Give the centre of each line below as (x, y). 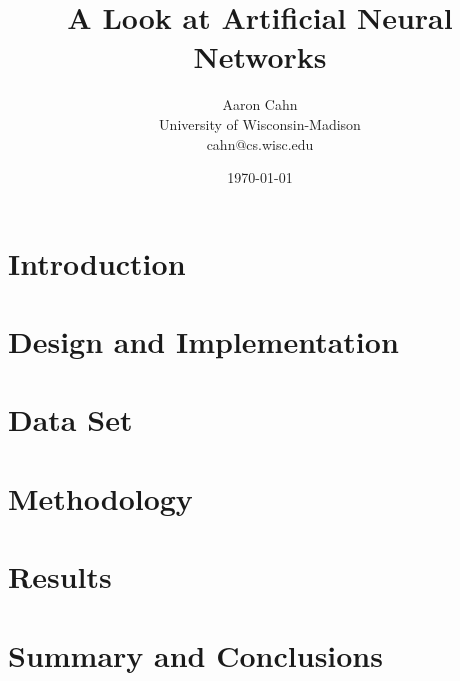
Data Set (70, 419)
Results (60, 576)
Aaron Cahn (260, 104)
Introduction (97, 262)
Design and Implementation (203, 341)
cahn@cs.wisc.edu (260, 143)
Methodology (100, 497)
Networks (260, 56)
